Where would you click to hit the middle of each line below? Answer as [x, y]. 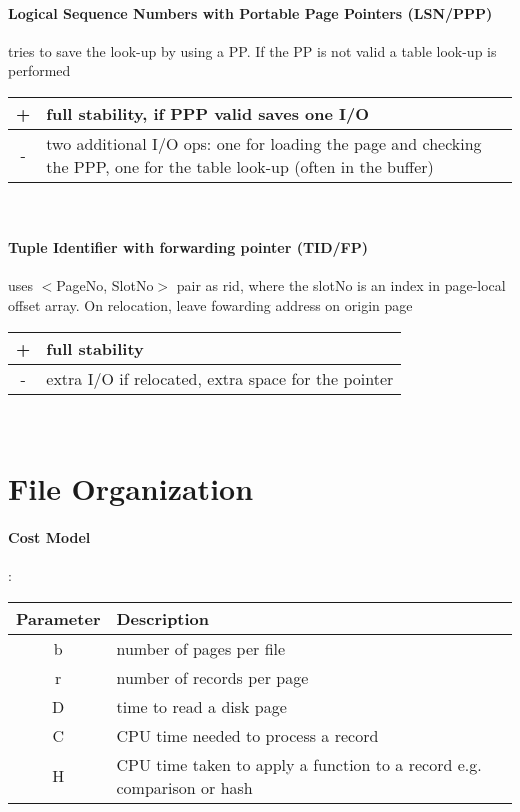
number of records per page [212, 677]
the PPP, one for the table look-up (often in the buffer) [240, 166]
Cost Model [49, 537]
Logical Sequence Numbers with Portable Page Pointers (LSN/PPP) [250, 12]
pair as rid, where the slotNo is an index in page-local [341, 285]
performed [39, 70]
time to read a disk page [201, 706]
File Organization [131, 488]
